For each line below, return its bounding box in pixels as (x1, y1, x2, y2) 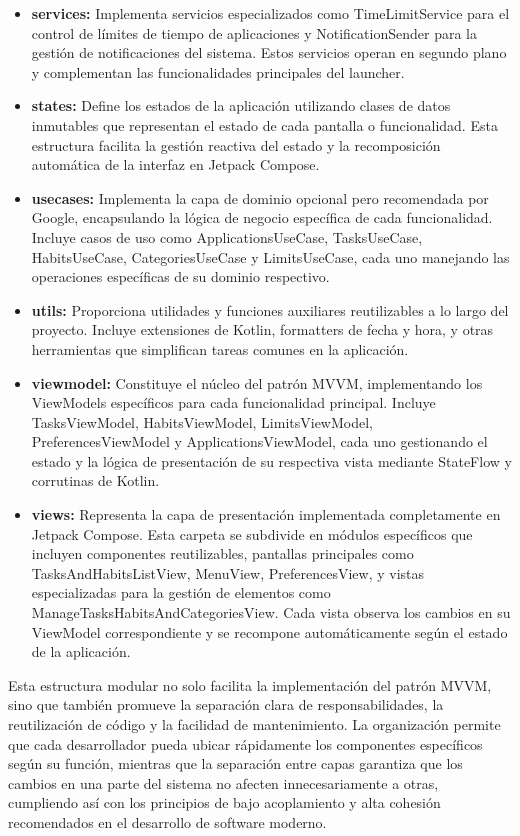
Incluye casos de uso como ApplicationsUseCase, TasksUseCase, (31, 226, 423, 247)
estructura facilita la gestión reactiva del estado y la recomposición (31, 134, 441, 155)
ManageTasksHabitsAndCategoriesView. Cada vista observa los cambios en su (31, 602, 511, 623)
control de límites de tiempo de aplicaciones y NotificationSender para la (31, 22, 477, 43)
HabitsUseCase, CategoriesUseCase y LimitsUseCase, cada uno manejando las (31, 246, 510, 267)
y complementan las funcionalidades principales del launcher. (31, 61, 405, 82)
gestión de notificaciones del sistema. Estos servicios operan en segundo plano (31, 42, 507, 63)
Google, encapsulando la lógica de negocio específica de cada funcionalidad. (31, 207, 493, 228)
